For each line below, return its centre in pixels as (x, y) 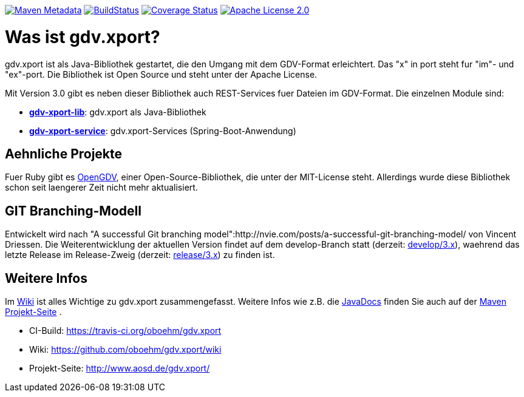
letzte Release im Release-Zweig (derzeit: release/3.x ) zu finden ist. (140, 255)
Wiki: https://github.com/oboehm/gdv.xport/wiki (125, 350)
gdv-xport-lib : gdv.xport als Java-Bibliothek (118, 112)
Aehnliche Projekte (64, 154)
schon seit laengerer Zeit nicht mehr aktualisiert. (101, 188)
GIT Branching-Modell (73, 211)
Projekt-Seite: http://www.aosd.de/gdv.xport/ (120, 368)
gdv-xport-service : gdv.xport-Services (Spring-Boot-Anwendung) (163, 131)
